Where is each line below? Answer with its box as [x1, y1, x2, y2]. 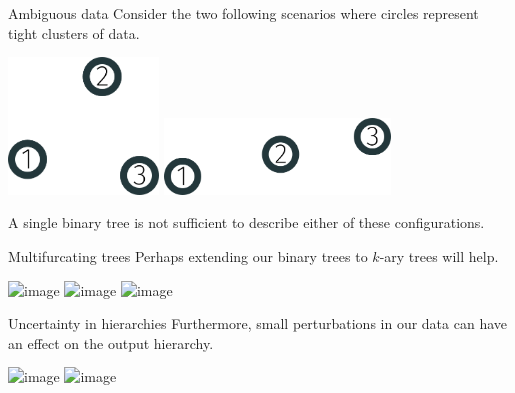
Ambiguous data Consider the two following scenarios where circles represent [8, 3, 479, 23]
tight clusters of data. [8, 22, 140, 43]
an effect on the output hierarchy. [8, 332, 214, 353]
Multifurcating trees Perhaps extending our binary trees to [8, 246, 368, 267]
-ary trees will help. [379, 246, 499, 267]
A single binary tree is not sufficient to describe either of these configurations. [8, 212, 485, 233]
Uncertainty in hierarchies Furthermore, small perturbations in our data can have [8, 313, 507, 334]
